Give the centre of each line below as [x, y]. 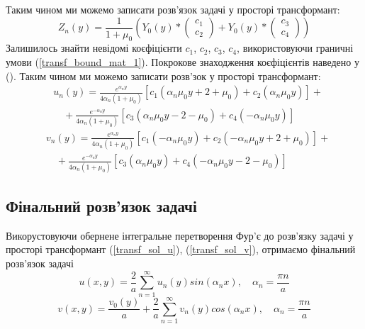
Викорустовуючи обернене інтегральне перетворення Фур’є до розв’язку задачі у [180, 235]
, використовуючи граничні [295, 48]
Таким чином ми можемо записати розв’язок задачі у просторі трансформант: [173, 9]
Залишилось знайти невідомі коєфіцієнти [94, 48]
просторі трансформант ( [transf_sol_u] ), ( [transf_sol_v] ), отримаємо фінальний [181, 249]
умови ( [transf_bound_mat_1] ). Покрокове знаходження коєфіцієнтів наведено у [182, 62]
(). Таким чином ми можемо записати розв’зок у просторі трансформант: [163, 76]
